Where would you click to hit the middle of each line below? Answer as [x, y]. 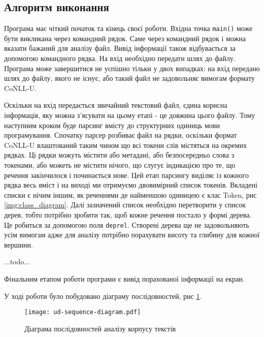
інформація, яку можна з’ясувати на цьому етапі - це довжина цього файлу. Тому [130, 115]
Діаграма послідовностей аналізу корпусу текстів [100, 328]
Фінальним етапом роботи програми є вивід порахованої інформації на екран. [124, 278]
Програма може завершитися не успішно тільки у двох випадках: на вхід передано [132, 68]
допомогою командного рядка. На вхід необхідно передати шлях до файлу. [120, 58]
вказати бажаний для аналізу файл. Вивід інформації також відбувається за [120, 48]
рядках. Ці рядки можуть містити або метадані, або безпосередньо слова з [119, 155]
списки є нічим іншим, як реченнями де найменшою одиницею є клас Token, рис [130, 194]
